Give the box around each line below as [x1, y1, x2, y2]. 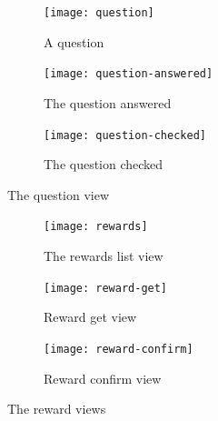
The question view [7, 185, 110, 204]
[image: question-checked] [44, 128, 206, 142]
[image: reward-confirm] [44, 342, 193, 356]
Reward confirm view [44, 368, 162, 387]
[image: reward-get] [44, 281, 168, 295]
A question [44, 32, 104, 51]
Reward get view [44, 307, 137, 326]
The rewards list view [44, 246, 163, 265]
